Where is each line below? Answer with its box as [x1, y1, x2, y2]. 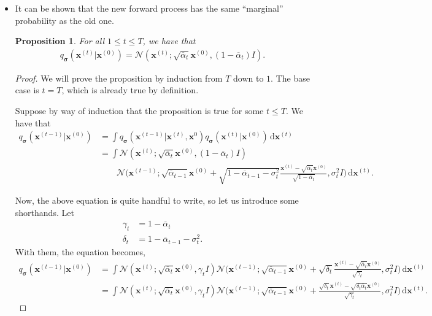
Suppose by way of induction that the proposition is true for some [15, 104, 264, 117]
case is [15, 83, 39, 96]
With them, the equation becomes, [15, 245, 145, 258]
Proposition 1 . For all [15, 34, 104, 47]
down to [233, 71, 264, 84]
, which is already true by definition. [61, 83, 199, 96]
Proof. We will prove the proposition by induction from [15, 71, 223, 84]
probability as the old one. [15, 13, 114, 26]
